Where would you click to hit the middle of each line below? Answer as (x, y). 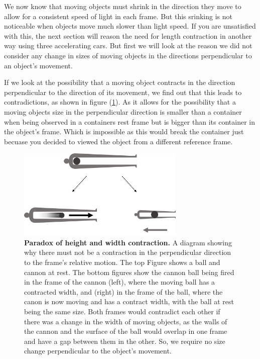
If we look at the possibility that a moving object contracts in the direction (120, 82)
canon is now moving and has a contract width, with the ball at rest (129, 301)
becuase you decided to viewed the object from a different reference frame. (118, 141)
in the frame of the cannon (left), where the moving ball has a (120, 282)
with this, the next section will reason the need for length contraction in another (128, 35)
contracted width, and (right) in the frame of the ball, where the (123, 291)
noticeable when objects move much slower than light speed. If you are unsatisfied (130, 26)
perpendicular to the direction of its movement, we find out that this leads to (123, 92)
